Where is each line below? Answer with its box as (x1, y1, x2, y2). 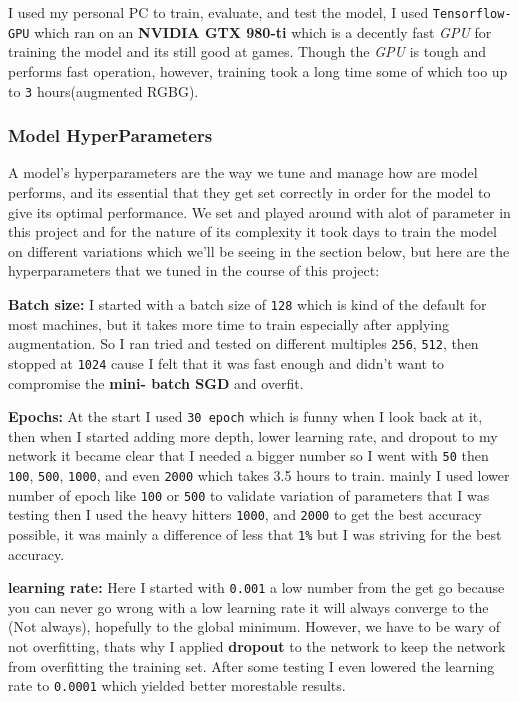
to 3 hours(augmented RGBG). (8, 80, 199, 101)
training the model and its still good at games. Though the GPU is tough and (8, 41, 486, 62)
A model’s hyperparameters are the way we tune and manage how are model (8, 162, 478, 183)
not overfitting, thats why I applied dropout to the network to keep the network (8, 636, 506, 657)
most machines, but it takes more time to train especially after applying (8, 313, 450, 334)
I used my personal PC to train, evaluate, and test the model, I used (8, 2, 429, 22)
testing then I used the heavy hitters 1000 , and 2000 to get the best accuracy (8, 504, 482, 525)
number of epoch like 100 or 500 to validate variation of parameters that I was (8, 484, 490, 505)
